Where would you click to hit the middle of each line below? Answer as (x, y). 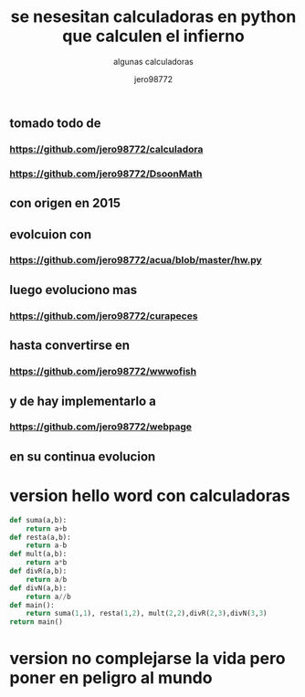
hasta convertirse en (70, 346)
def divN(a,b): (38, 588)
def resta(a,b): (40, 537)
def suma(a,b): (38, 520)
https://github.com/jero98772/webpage (101, 427)
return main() (37, 622)
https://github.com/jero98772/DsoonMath (106, 174)
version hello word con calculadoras (150, 496)
